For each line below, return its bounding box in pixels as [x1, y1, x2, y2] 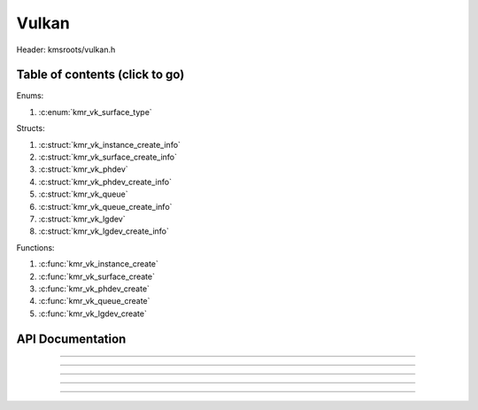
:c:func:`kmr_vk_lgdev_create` [38, 308, 148, 319]
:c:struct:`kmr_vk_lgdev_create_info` [38, 226, 170, 236]
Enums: [16, 90, 44, 101]
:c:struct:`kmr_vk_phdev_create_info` [38, 176, 173, 187]
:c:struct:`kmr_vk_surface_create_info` [38, 151, 177, 163]
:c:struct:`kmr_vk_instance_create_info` [38, 139, 181, 150]
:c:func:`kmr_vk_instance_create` [38, 259, 159, 269]
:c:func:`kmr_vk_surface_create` [38, 271, 155, 282]
